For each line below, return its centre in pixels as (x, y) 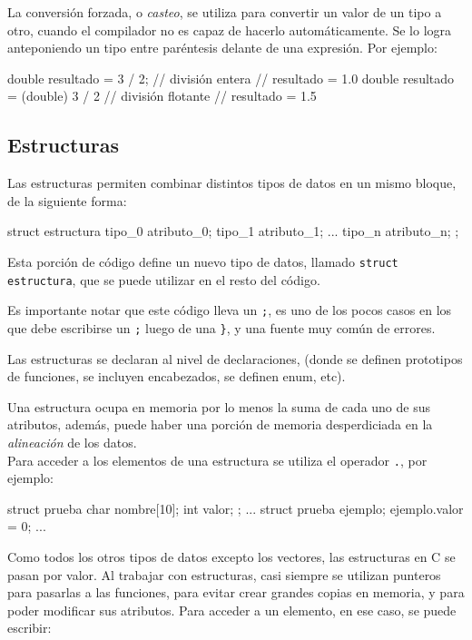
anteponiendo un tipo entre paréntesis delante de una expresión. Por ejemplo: (222, 48)
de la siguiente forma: (67, 200)
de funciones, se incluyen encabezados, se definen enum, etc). (177, 376)
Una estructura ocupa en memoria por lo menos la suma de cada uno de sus (219, 406)
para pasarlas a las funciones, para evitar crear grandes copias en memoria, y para (236, 592)
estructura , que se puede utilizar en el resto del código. (164, 279)
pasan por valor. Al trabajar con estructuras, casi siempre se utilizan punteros (224, 574)
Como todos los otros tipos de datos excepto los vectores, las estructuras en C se (231, 556)
